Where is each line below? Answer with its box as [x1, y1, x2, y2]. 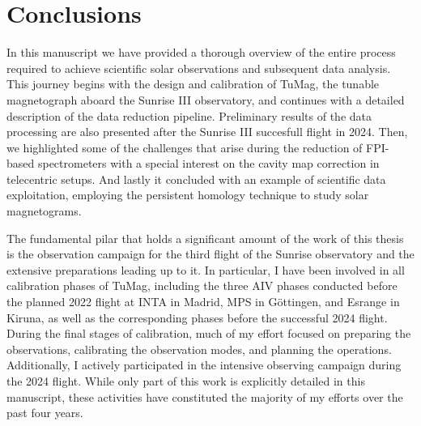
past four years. [6, 404, 83, 421]
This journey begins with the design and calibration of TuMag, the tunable [6, 75, 380, 92]
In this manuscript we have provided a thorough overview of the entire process [6, 44, 396, 61]
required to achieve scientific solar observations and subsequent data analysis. [6, 59, 391, 76]
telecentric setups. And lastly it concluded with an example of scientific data [6, 170, 386, 187]
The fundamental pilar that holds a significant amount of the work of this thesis [6, 229, 404, 246]
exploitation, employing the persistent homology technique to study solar [6, 186, 369, 203]
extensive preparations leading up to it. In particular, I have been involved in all [6, 261, 405, 278]
